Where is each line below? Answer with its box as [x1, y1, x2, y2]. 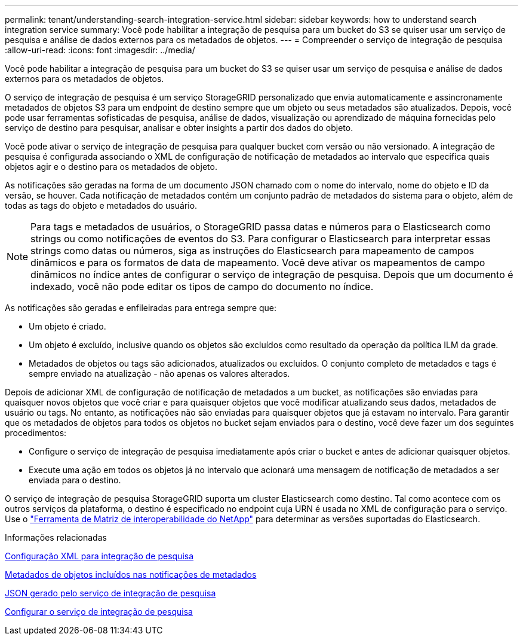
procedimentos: [5, 428, 67, 438]
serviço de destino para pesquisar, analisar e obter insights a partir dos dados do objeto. [5, 123, 353, 133]
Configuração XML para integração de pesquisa [5, 551, 194, 561]
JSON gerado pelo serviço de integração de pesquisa [5, 588, 216, 598]
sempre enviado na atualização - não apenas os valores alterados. [29, 368, 290, 379]
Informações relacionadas [5, 532, 107, 543]
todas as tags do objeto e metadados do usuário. [5, 200, 198, 211]
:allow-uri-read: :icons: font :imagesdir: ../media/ [5, 45, 195, 55]
